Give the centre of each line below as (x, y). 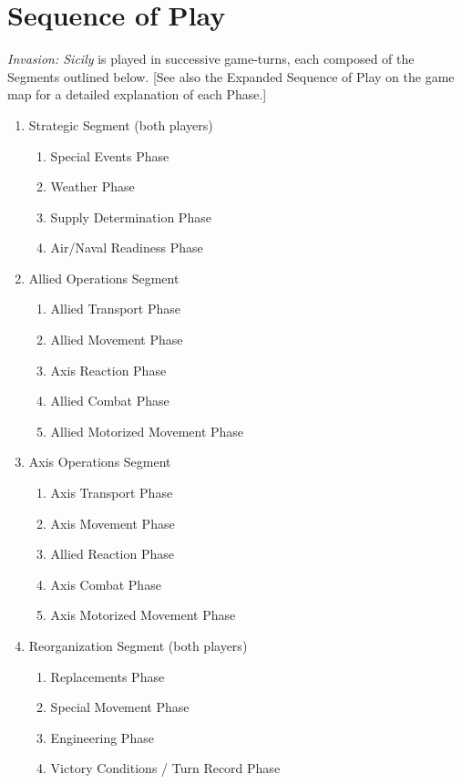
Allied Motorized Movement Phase (147, 431)
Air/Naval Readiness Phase (127, 248)
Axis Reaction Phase (108, 370)
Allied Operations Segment (104, 278)
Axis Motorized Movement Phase (143, 615)
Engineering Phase (102, 737)
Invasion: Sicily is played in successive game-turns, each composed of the (211, 59)
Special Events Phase (110, 155)
